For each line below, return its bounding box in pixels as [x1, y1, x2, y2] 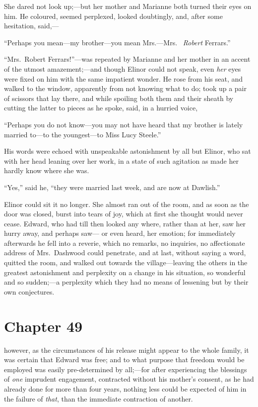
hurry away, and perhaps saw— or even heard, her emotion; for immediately [4, 228, 236, 238]
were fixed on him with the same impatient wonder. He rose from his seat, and [4, 73, 243, 84]
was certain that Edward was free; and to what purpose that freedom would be [4, 354, 245, 365]
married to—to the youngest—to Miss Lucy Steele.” [4, 129, 161, 139]
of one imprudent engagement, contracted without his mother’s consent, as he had [4, 374, 254, 384]
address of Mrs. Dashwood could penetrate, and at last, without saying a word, [4, 247, 246, 258]
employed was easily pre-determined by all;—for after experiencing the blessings [4, 364, 247, 374]
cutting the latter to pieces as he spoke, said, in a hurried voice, [4, 102, 198, 113]
